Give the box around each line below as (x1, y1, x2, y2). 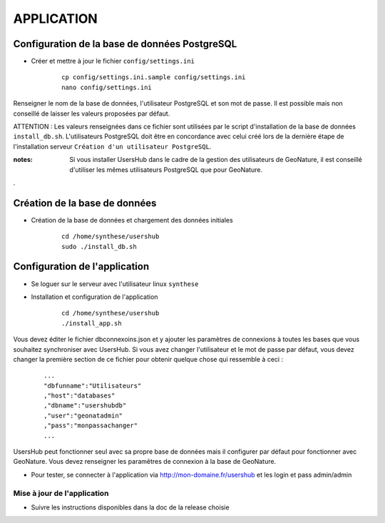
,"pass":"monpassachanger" (43, 422, 138, 430)
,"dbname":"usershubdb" (43, 402, 127, 410)
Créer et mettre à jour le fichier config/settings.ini (31, 57, 195, 66)
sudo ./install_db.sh (61, 243, 137, 250)
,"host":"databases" (43, 392, 115, 400)
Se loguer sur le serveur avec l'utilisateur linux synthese (31, 279, 199, 288)
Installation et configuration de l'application (31, 293, 158, 301)
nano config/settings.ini (61, 83, 153, 91)
